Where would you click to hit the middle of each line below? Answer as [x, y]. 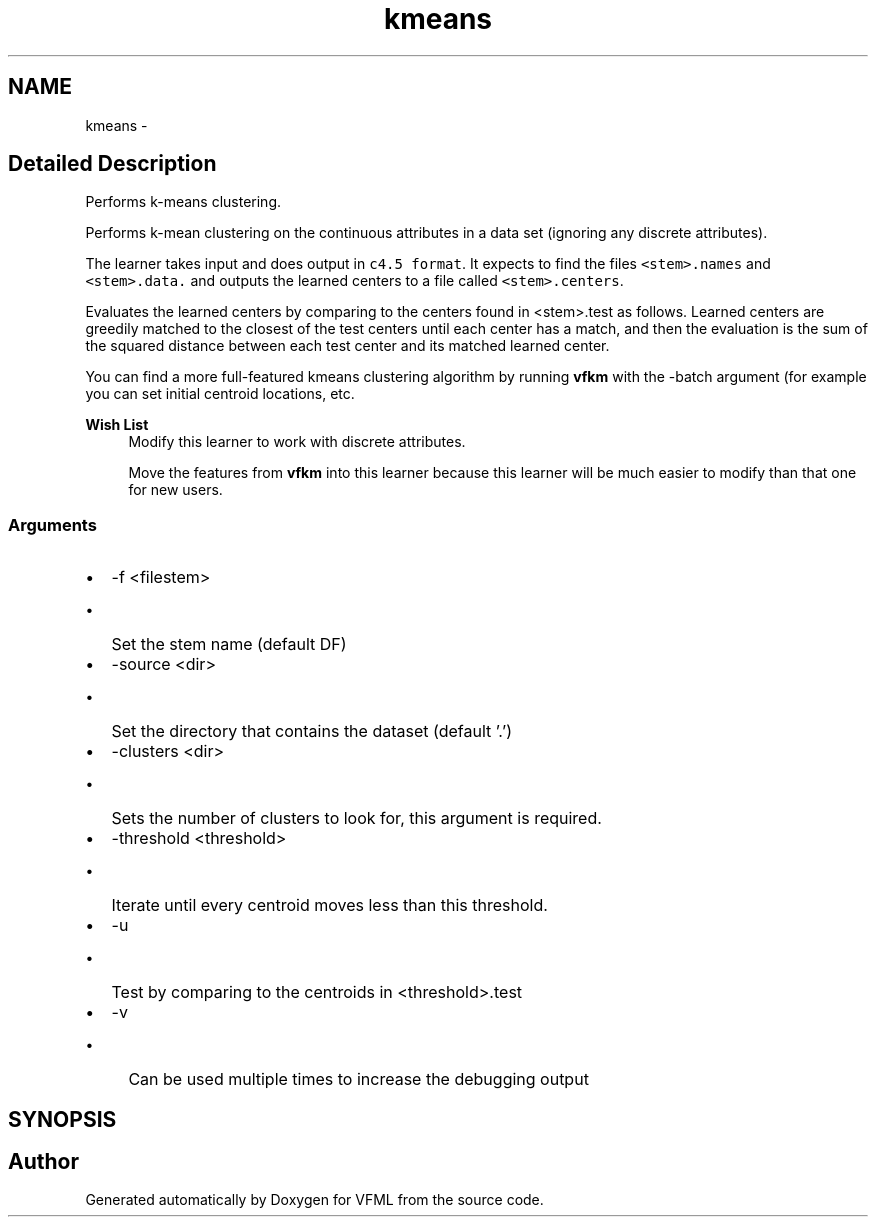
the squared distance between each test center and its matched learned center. [347, 346]
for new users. [175, 490]
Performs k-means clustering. [183, 202]
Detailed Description [112, 164]
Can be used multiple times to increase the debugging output [358, 1079]
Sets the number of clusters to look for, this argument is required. [356, 818]
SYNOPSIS [62, 1119]
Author [43, 1162]
